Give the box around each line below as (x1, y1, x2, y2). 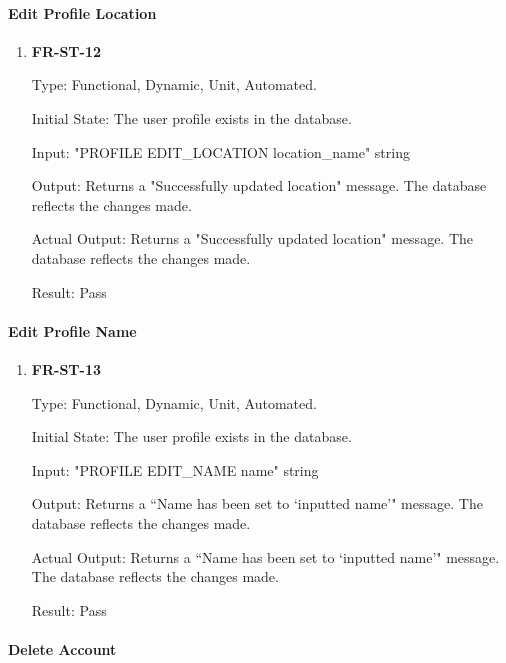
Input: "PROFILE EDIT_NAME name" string (31, 459, 319, 480)
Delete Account (8, 638, 117, 659)
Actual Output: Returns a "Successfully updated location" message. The (31, 228, 474, 249)
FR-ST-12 (31, 40, 101, 61)
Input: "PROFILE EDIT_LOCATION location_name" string (31, 141, 410, 162)
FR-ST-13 (31, 358, 101, 379)
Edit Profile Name (8, 320, 137, 341)
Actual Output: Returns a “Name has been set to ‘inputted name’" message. (31, 546, 500, 567)
